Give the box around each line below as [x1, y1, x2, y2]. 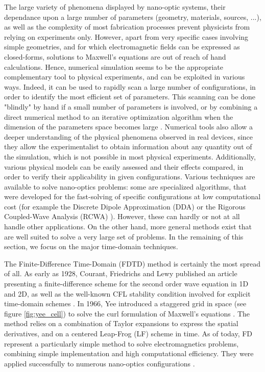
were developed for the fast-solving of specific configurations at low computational [4, 191, 261, 202]
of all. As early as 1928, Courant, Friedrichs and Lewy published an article [4, 268, 237, 279]
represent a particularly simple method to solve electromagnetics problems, [4, 338, 239, 349]
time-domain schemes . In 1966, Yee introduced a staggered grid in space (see [4, 298, 247, 309]
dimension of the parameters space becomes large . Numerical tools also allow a [4, 121, 253, 132]
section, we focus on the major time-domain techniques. [4, 241, 178, 252]
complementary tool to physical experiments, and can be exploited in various [4, 71, 245, 82]
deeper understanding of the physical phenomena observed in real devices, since [4, 131, 253, 142]
